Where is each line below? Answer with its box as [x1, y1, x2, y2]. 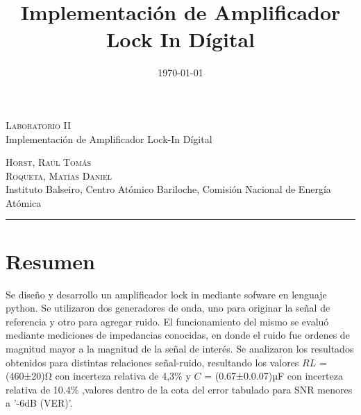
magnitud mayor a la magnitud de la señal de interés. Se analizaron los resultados [6, 341, 354, 355]
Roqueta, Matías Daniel [6, 168, 112, 183]
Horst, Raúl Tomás [6, 155, 92, 169]
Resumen [6, 246, 95, 275]
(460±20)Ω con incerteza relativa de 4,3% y [6, 369, 191, 383]
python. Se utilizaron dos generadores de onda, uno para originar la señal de [6, 300, 330, 315]
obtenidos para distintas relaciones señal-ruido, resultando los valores [6, 355, 299, 369]
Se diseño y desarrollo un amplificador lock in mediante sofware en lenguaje [6, 287, 327, 301]
